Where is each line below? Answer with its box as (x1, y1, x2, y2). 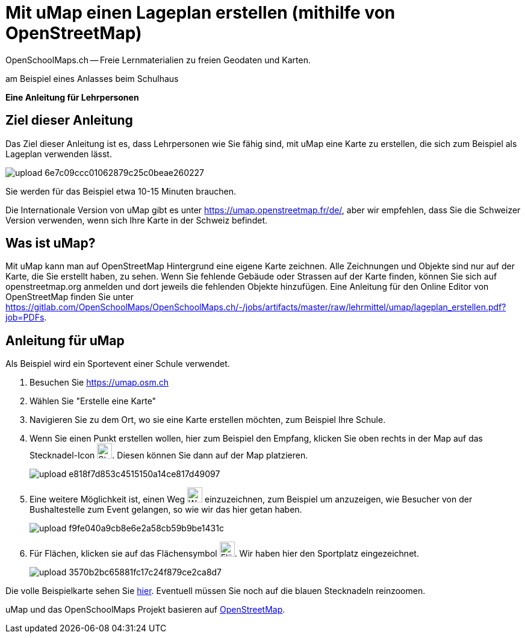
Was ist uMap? (5, 236, 96, 251)
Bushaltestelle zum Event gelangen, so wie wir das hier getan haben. (30, 504, 302, 515)
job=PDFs (5, 312, 45, 323)
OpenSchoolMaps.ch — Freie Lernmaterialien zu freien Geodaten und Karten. (5, 54, 311, 65)
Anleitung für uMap (5, 333, 125, 348)
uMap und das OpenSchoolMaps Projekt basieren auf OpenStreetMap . (5, 604, 285, 615)
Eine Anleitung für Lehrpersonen (5, 92, 139, 102)
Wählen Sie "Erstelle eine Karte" (30, 396, 157, 407)
